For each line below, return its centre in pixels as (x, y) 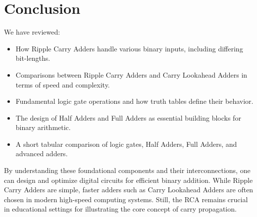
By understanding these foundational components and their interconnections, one (127, 170)
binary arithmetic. (43, 127)
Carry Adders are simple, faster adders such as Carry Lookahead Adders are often (129, 190)
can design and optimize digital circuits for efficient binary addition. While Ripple (128, 180)
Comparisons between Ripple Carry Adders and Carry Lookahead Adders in (131, 74)
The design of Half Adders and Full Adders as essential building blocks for (128, 117)
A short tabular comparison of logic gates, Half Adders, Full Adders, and (126, 144)
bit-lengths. (33, 58)
